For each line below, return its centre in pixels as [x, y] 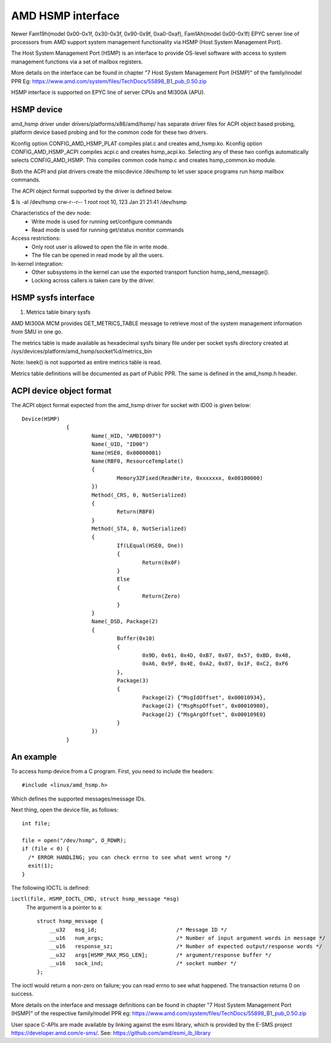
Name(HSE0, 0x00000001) [126, 453]
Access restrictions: [36, 238]
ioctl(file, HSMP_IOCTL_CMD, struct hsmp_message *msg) [95, 899]
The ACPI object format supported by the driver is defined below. [92, 191]
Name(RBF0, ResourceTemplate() [137, 461]
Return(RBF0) [136, 512]
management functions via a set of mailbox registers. [77, 62]
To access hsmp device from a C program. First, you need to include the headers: [112, 771]
